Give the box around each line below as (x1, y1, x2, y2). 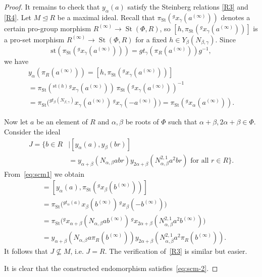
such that (168, 116, 197, 127)
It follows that (4, 246, 48, 256)
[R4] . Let (4, 12, 32, 22)
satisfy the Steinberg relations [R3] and (127, 2, 248, 12)
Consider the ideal (4, 126, 61, 137)
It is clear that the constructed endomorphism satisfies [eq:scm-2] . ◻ (4, 263, 218, 273)
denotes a (221, 12, 250, 22)
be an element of (36, 116, 88, 127)
